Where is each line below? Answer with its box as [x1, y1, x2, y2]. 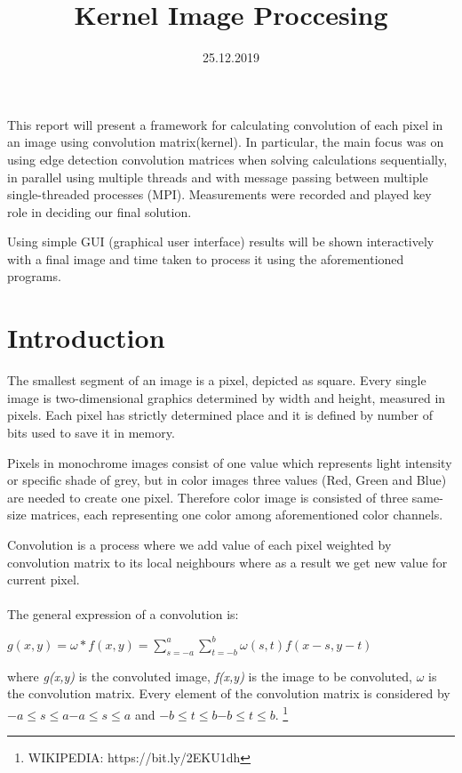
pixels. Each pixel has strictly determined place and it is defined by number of [7, 406, 433, 424]
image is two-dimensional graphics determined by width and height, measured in [7, 388, 446, 407]
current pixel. [7, 570, 80, 589]
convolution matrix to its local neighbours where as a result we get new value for [7, 552, 448, 571]
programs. [7, 267, 61, 286]
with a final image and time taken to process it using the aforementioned [7, 249, 404, 268]
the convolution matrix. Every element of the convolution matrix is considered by [7, 684, 450, 703]
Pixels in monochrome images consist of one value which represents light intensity [7, 453, 452, 471]
